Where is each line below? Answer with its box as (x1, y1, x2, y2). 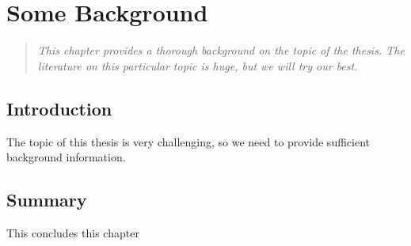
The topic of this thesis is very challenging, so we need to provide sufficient (6, 133, 370, 149)
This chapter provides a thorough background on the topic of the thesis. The (37, 42, 405, 59)
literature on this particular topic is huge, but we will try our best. (37, 57, 358, 74)
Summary (6, 187, 87, 212)
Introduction (6, 96, 112, 120)
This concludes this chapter (6, 224, 139, 240)
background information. (6, 149, 126, 165)
